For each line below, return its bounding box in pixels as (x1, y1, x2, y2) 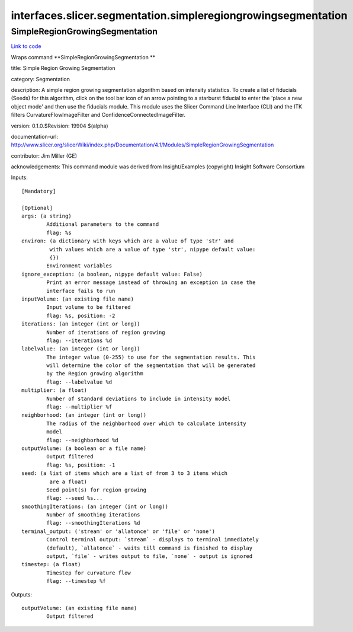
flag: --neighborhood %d (46, 436, 118, 443)
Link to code (11, 43, 41, 50)
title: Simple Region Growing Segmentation (11, 65, 115, 72)
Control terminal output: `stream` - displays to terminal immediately (46, 537, 259, 543)
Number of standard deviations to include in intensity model (46, 395, 231, 402)
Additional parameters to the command (46, 221, 159, 228)
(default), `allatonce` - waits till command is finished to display (46, 544, 253, 551)
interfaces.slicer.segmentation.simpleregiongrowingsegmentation (11, 9, 348, 22)
